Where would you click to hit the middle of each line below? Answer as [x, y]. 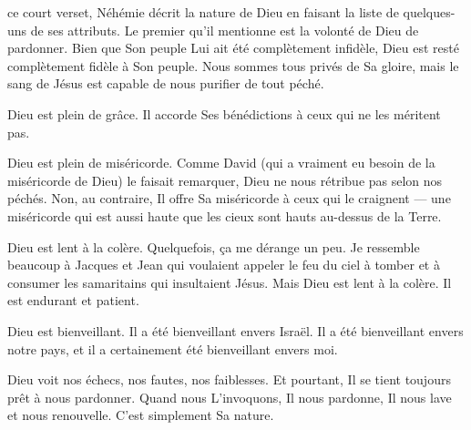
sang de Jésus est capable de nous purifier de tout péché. [166, 83]
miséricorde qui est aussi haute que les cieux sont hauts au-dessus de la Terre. [225, 215]
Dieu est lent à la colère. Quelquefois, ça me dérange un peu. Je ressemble [214, 246]
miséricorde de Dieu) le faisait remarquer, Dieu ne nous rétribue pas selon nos [225, 180]
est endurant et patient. [73, 300]
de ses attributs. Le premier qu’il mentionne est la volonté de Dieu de [225, 30]
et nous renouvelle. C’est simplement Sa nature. [141, 415]
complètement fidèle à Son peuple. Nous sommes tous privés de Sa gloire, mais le [233, 65]
